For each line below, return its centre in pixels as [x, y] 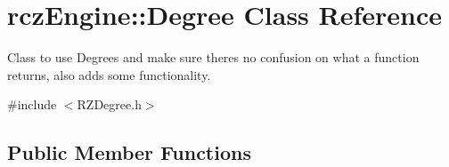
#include [32, 104]
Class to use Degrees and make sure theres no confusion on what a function [213, 57]
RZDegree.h [109, 104]
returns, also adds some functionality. [109, 74]
